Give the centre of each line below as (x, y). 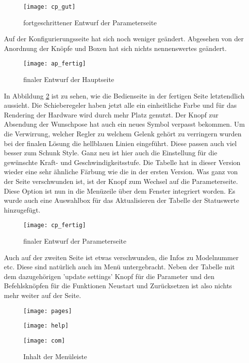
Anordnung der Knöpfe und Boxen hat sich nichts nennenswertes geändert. (115, 48)
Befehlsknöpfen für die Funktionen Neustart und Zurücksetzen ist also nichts (118, 286)
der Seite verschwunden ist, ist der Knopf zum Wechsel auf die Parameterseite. (121, 181)
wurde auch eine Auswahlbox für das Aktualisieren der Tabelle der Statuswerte (122, 200)
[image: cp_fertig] (55, 225)
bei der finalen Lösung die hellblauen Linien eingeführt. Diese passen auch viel (120, 143)
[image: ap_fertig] (55, 64)
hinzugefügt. (22, 209)
